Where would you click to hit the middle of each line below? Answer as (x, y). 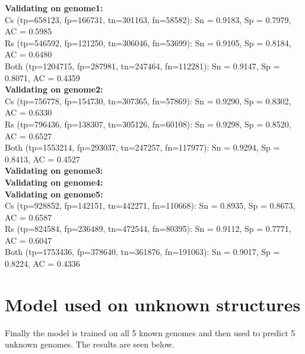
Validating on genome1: (54, 8)
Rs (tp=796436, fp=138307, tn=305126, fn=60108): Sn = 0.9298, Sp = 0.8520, (148, 124)
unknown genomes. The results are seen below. (90, 344)
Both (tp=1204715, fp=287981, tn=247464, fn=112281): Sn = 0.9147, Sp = (142, 66)
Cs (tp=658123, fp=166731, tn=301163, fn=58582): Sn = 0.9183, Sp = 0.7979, (148, 19)
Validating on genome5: (54, 194)
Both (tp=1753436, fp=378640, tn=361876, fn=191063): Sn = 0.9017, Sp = (142, 252)
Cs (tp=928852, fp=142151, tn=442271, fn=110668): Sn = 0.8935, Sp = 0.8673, (150, 205)
